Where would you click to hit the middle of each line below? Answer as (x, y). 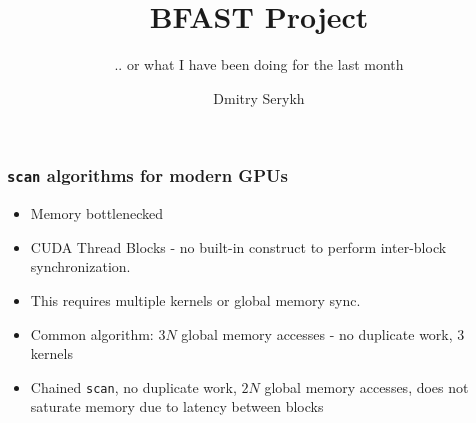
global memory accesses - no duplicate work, (317, 333)
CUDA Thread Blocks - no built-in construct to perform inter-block (238, 246)
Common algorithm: (92, 333)
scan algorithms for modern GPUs (147, 175)
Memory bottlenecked (97, 213)
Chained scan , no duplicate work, (133, 386)
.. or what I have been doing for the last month (259, 64)
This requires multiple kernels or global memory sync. (195, 299)
